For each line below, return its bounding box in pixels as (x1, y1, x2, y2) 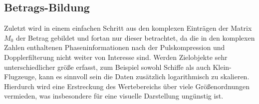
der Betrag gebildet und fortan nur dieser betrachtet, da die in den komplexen (15, 32, 255, 43)
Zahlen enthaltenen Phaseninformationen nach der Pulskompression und (4, 42, 225, 52)
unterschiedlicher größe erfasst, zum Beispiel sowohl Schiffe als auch (4, 61, 211, 72)
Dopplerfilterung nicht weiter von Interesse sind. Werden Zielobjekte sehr (4, 52, 228, 62)
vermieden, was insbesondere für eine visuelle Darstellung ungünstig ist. (4, 91, 224, 101)
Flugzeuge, (4, 71, 37, 82)
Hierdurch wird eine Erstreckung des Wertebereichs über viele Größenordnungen (4, 81, 250, 91)
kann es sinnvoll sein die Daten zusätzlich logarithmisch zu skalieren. (38, 71, 250, 82)
